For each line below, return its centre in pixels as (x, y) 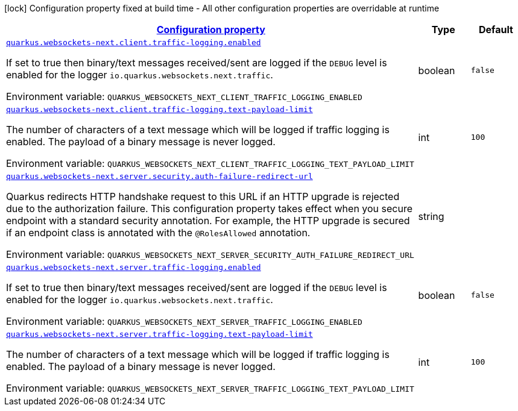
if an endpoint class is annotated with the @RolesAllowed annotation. (158, 233)
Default (496, 30)
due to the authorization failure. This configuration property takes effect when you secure (210, 209)
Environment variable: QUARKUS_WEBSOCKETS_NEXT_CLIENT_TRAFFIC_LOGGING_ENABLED (184, 96)
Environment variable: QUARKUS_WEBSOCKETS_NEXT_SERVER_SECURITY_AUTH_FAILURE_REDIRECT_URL (210, 254)
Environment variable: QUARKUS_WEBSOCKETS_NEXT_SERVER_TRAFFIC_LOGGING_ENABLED (184, 321)
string (431, 216)
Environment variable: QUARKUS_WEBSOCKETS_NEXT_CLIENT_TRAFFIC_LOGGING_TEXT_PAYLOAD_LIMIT (210, 163)
